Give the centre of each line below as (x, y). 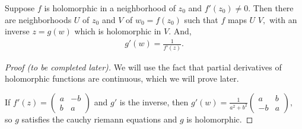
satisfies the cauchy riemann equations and (99, 119)
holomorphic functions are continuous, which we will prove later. (122, 78)
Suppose (20, 8)
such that (201, 19)
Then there (273, 8)
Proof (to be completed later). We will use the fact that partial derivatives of (143, 67)
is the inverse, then (154, 101)
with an (283, 19)
